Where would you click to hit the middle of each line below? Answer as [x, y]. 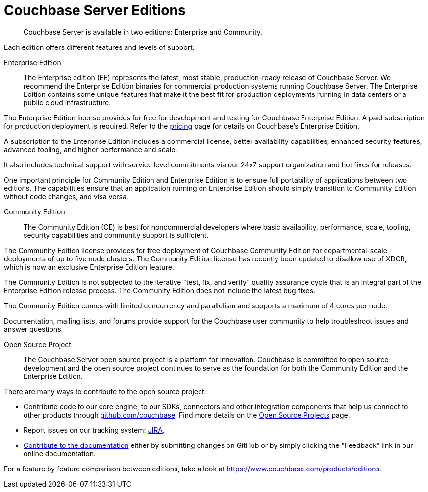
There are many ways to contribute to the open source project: [105, 391]
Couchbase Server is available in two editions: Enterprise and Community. [143, 32]
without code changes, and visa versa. [66, 196]
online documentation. [60, 453]
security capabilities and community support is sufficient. [116, 235]
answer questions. [34, 329]
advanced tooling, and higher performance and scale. [91, 149]
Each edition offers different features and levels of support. [99, 47]
